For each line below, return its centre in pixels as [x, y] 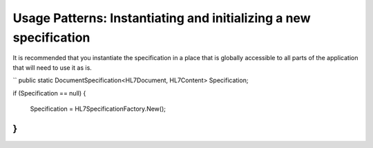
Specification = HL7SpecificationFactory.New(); [98, 109]
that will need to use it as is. [52, 67]
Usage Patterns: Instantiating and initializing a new [162, 18]
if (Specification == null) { [49, 93]
